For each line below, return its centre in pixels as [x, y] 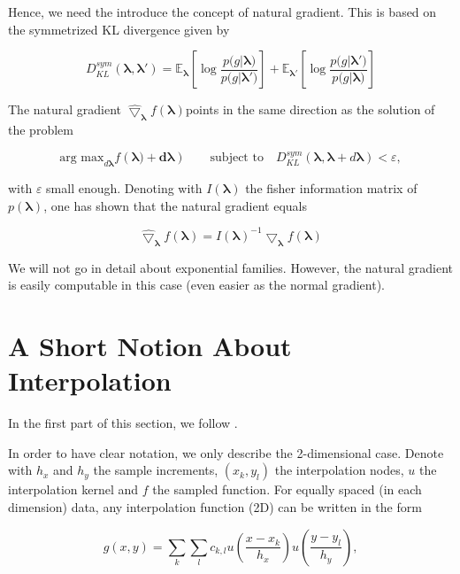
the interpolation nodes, [339, 470]
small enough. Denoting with [124, 188]
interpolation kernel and [73, 489]
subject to [237, 158]
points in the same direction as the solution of [310, 109]
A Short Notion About [150, 346]
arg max [82, 158]
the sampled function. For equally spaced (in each [287, 489]
